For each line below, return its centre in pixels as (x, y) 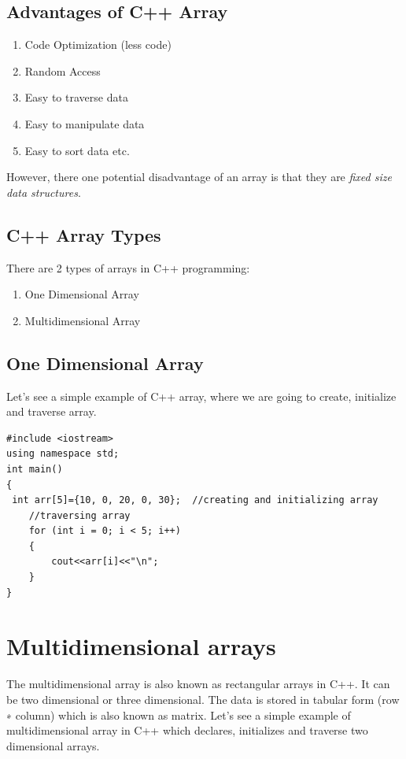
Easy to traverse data (76, 97)
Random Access (63, 70)
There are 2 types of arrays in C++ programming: (128, 267)
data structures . (44, 192)
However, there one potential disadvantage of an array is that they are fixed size (199, 177)
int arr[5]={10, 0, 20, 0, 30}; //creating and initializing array (195, 500)
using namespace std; (63, 454)
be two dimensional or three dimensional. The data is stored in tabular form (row (203, 699)
